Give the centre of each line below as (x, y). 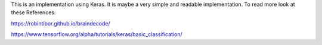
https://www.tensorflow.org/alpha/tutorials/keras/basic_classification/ (97, 34)
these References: (33, 12)
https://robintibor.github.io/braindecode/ (61, 23)
